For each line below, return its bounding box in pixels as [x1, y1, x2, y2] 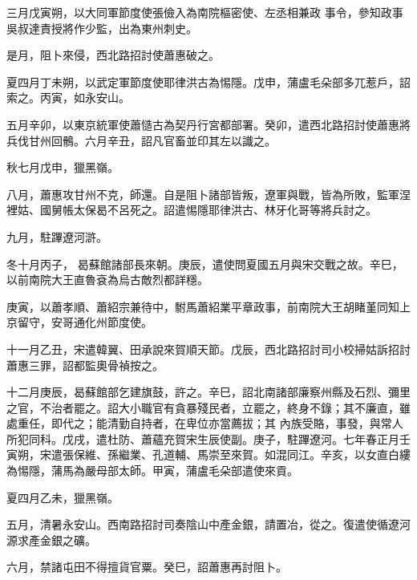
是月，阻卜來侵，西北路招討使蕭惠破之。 [6, 47, 220, 63]
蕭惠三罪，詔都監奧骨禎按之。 [6, 356, 164, 373]
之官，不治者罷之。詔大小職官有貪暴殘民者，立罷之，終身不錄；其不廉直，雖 [6, 399, 411, 416]
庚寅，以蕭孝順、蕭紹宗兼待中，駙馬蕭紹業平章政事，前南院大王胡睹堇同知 [6, 298, 399, 314]
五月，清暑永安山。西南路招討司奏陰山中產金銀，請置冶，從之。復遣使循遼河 [6, 516, 411, 533]
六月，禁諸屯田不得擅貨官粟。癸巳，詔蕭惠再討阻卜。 [6, 558, 287, 575]
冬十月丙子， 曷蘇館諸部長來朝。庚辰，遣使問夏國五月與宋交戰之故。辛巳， [6, 255, 403, 272]
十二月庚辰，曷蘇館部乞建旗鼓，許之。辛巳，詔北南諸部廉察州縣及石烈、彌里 [6, 383, 411, 400]
